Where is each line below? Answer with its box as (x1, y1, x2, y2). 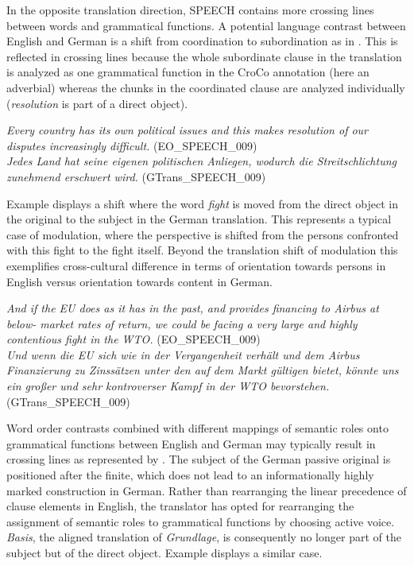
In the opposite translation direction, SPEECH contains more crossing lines (6, 2, 374, 17)
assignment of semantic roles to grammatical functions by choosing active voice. (6, 513, 395, 529)
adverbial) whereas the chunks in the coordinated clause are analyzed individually (6, 79, 405, 95)
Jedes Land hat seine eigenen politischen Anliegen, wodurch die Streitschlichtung (6, 153, 397, 169)
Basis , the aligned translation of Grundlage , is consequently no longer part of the (6, 529, 401, 545)
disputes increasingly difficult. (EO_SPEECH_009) (6, 137, 257, 153)
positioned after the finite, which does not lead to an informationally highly (6, 467, 374, 483)
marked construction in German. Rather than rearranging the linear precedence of (6, 482, 407, 498)
